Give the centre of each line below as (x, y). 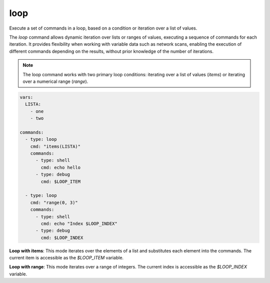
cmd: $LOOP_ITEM (61, 181)
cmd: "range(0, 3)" (54, 202)
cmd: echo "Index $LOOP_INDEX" (79, 224)
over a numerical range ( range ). (55, 81)
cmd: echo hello (61, 167)
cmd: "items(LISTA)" (55, 146)
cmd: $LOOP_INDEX (62, 238)
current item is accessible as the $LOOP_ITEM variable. (66, 258)
